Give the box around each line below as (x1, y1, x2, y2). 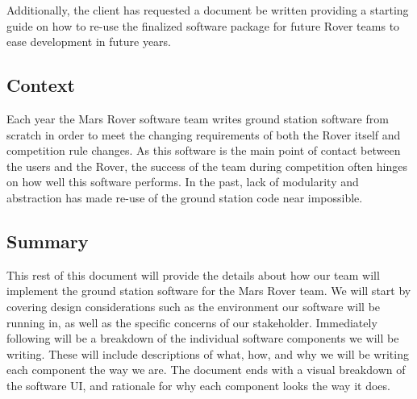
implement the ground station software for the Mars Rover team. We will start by (6, 282, 411, 299)
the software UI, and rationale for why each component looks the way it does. (6, 376, 390, 393)
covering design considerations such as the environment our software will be (6, 297, 381, 314)
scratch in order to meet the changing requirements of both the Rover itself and (6, 126, 401, 143)
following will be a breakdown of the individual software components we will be (6, 330, 399, 347)
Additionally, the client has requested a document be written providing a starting (6, 2, 409, 18)
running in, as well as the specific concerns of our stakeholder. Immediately (6, 314, 377, 330)
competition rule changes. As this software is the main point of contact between (6, 142, 401, 159)
